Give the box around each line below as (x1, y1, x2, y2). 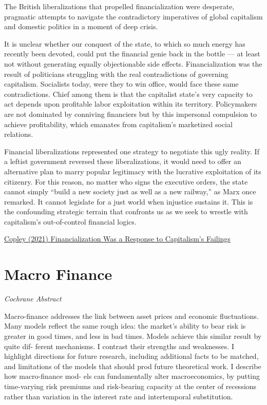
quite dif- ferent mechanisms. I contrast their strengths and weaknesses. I (4, 340, 234, 351)
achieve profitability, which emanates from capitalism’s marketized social (4, 118, 233, 129)
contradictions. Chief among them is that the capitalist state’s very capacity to (4, 88, 253, 99)
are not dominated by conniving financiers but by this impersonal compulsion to (4, 108, 257, 119)
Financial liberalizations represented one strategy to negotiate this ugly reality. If (4, 146, 259, 156)
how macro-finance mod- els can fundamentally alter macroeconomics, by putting (4, 371, 260, 381)
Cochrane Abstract (4, 293, 62, 304)
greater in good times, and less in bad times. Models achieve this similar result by (4, 330, 262, 341)
